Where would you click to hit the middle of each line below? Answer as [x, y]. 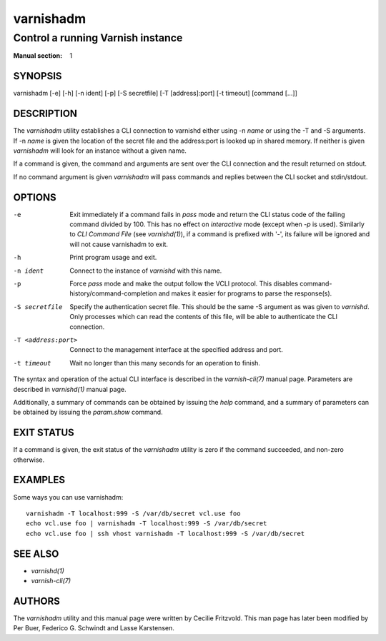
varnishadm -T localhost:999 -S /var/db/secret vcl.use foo [133, 513]
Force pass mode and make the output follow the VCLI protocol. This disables [184, 284]
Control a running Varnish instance [98, 38]
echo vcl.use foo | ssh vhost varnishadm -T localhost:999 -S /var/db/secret [165, 533]
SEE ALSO [36, 554]
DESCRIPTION [45, 114]
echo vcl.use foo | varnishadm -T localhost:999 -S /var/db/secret [147, 524]
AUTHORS [37, 601]
